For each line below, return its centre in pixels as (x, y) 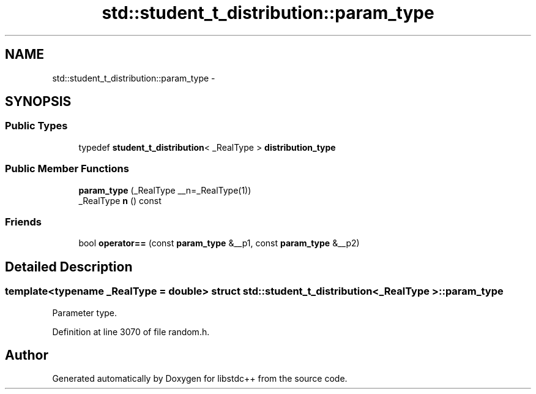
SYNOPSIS (38, 102)
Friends (23, 222)
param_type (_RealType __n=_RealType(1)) (165, 190)
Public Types (36, 126)
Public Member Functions (67, 169)
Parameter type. (85, 313)
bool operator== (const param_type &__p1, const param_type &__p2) (219, 243)
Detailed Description (69, 267)
